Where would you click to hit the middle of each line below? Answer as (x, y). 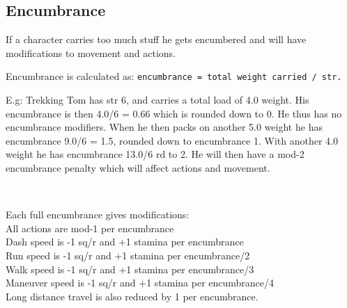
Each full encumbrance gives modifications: (98, 214)
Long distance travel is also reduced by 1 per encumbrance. (132, 296)
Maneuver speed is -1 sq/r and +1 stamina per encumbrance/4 (140, 283)
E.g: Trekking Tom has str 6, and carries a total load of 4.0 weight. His (157, 100)
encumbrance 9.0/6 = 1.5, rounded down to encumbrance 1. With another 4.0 (172, 140)
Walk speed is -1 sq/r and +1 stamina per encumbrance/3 (130, 269)
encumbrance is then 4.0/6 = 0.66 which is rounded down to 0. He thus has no (174, 113)
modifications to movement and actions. (91, 52)
